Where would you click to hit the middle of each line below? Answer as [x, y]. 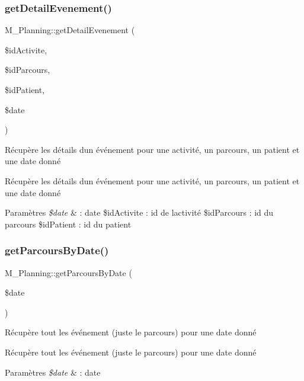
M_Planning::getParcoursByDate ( [68, 272]
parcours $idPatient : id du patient [68, 224]
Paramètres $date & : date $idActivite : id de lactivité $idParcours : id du [139, 212]
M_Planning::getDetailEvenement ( [70, 30]
